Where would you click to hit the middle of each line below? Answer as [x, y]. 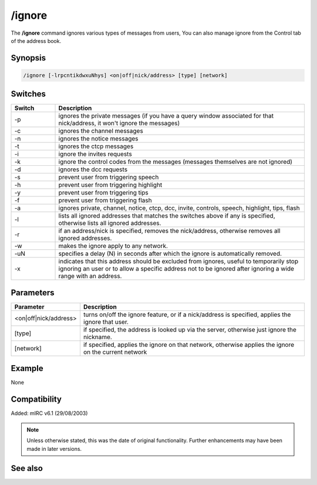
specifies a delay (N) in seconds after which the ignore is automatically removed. [170, 254]
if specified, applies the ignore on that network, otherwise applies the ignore [189, 344]
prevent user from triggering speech [109, 178]
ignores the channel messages [101, 131]
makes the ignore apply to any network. [113, 246]
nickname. [98, 337]
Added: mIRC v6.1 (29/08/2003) [49, 413]
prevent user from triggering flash [105, 200]
